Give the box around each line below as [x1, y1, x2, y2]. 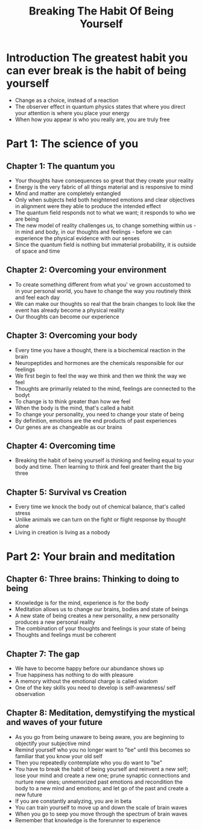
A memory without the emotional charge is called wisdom [14, 677, 158, 685]
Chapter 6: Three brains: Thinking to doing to [6, 574, 180, 584]
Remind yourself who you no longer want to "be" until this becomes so [14, 746, 191, 753]
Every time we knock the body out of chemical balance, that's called [14, 503, 185, 510]
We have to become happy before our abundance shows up [14, 665, 164, 672]
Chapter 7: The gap [6, 648, 80, 659]
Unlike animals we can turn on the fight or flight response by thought [14, 516, 186, 523]
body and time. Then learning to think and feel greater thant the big [14, 463, 182, 470]
